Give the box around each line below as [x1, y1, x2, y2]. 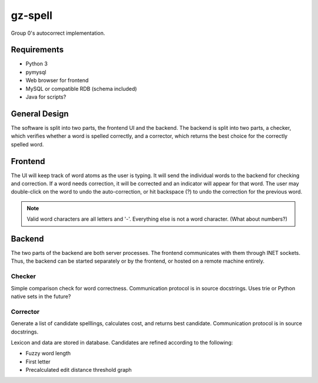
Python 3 [25, 60, 48, 67]
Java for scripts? [25, 93, 67, 100]
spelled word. [11, 140, 44, 148]
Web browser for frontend [25, 77, 89, 84]
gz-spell [11, 9, 53, 22]
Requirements [11, 45, 64, 55]
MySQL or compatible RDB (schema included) [25, 85, 137, 92]
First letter [25, 358, 51, 365]
